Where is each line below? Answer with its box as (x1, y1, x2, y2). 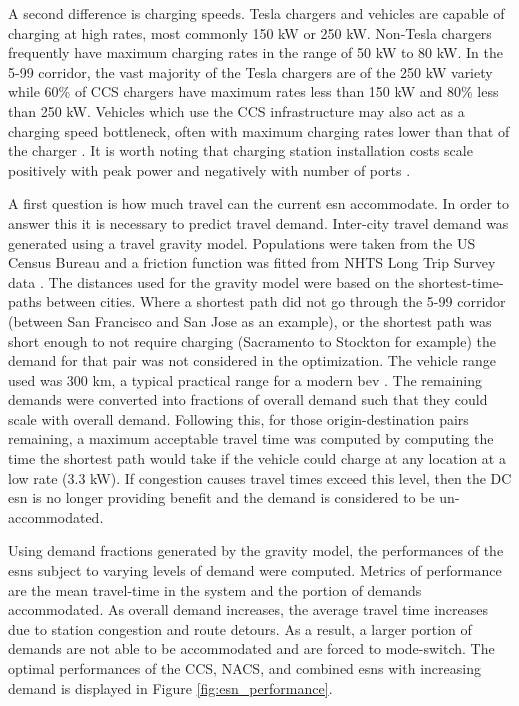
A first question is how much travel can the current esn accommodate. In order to (8, 193, 510, 214)
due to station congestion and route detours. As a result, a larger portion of (8, 618, 472, 639)
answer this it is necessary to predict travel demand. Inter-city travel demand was (8, 212, 509, 233)
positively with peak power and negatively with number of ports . (8, 159, 411, 180)
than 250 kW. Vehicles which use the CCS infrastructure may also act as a (8, 100, 465, 121)
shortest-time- (418, 271, 504, 292)
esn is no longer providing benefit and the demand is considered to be (8, 487, 435, 508)
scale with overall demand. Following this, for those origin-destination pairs (8, 408, 469, 429)
